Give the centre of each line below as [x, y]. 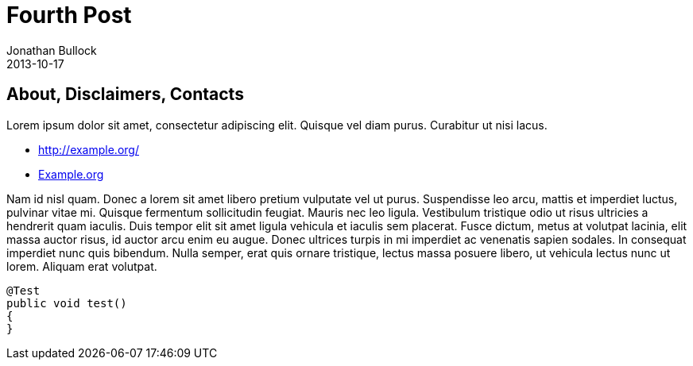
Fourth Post [69, 15]
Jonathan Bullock [52, 50]
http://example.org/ [89, 149]
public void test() [67, 303]
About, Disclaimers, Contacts [125, 94]
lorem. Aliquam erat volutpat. [82, 266]
